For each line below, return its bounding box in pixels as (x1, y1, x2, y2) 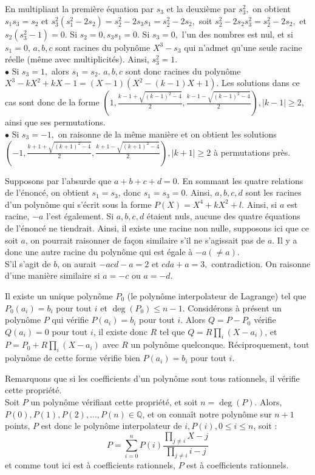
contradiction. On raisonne (211, 257, 311, 270)
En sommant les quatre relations (182, 174, 303, 187)
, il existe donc (93, 325, 147, 337)
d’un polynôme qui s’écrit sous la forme (5, 198, 152, 210)
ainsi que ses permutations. (5, 116, 106, 128)
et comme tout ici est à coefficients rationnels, (5, 459, 175, 471)
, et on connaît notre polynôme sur (142, 407, 272, 420)
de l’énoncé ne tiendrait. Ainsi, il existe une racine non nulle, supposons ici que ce (5, 221, 309, 234)
